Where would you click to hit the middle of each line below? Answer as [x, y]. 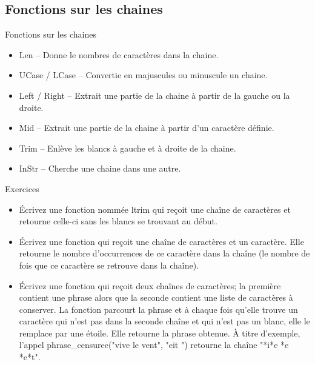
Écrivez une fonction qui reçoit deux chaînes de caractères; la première [150, 285]
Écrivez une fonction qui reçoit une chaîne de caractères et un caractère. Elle [161, 241]
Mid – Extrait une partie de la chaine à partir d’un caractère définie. [147, 128]
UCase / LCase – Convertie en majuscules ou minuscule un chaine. [143, 75]
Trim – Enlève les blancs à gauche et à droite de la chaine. [128, 148]
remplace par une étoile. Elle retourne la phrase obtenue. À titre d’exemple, [160, 333]
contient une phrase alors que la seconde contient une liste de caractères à [156, 297]
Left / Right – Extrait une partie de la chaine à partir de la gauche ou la [154, 95]
